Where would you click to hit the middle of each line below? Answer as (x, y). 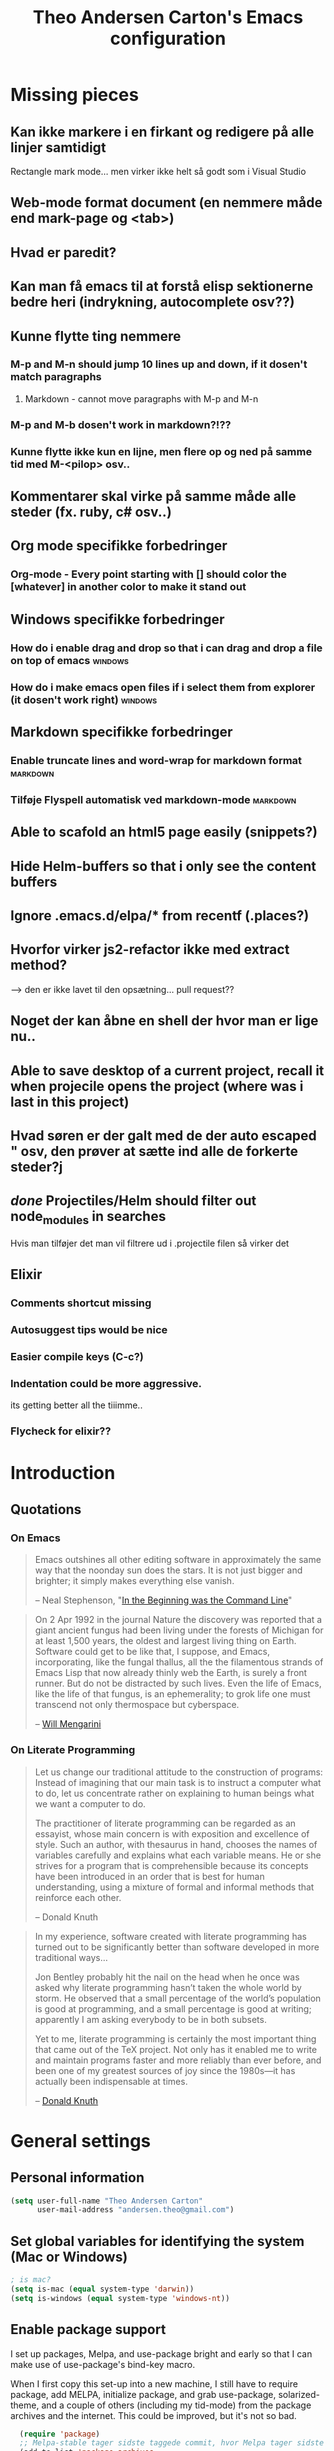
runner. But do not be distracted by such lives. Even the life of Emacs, (178, 1683)
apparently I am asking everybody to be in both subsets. (150, 2019)
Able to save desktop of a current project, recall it (167, 1070)
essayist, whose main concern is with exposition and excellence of (172, 1833)
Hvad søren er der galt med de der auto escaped (163, 1136)
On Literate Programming (73, 1750)
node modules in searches (88, 1218)
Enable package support (88, 2329)
